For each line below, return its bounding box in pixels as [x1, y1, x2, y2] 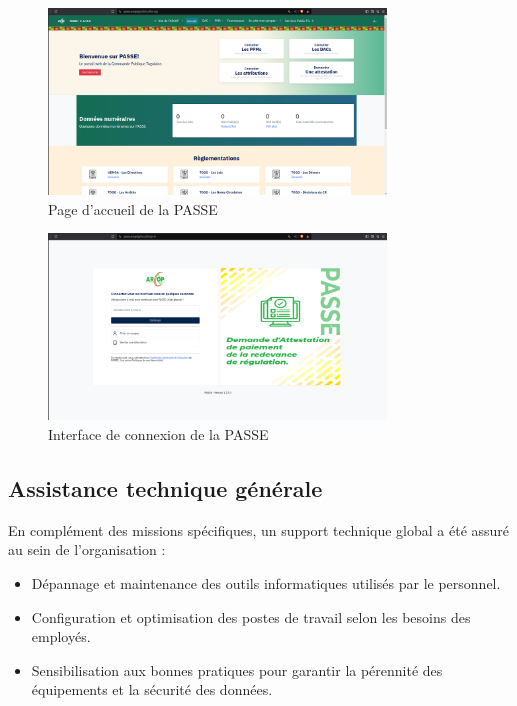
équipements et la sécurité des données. [31, 679, 273, 700]
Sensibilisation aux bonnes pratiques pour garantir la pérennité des [31, 659, 443, 680]
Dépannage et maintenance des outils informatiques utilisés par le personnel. [31, 573, 501, 594]
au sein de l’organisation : [8, 539, 166, 560]
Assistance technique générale [8, 473, 323, 504]
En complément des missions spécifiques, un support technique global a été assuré [8, 519, 510, 540]
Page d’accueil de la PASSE [48, 198, 218, 219]
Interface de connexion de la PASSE [48, 424, 269, 445]
